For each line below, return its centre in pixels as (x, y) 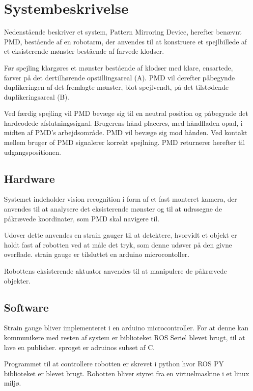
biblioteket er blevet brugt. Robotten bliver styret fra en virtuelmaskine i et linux (127, 373)
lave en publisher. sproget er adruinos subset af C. (79, 347)
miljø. (13, 383)
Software (27, 307)
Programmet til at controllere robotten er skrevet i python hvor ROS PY (114, 364)
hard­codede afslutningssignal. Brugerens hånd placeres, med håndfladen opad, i (123, 123)
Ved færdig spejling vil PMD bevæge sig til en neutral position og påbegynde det (126, 113)
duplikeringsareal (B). (37, 96)
